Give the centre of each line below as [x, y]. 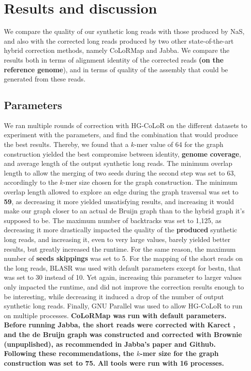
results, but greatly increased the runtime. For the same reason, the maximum [120, 249]
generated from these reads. [45, 79]
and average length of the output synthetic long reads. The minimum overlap [118, 163]
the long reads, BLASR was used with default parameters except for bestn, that [122, 267]
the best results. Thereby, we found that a [66, 144]
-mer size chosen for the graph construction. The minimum [150, 182]
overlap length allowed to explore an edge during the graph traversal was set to [121, 192]
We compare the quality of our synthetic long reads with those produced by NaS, [124, 31]
